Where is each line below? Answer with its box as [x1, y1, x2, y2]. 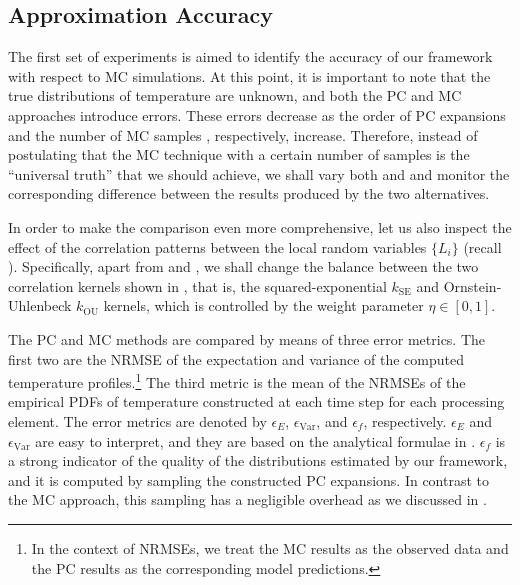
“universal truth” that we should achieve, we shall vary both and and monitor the [8, 163, 510, 184]
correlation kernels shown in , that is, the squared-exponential [8, 275, 387, 296]
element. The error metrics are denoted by [8, 410, 267, 431]
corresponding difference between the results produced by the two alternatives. [8, 183, 490, 204]
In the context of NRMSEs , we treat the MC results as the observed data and [31, 537, 509, 558]
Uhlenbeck [8, 295, 72, 316]
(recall [463, 236, 502, 257]
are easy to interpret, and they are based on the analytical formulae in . [35, 430, 476, 451]
